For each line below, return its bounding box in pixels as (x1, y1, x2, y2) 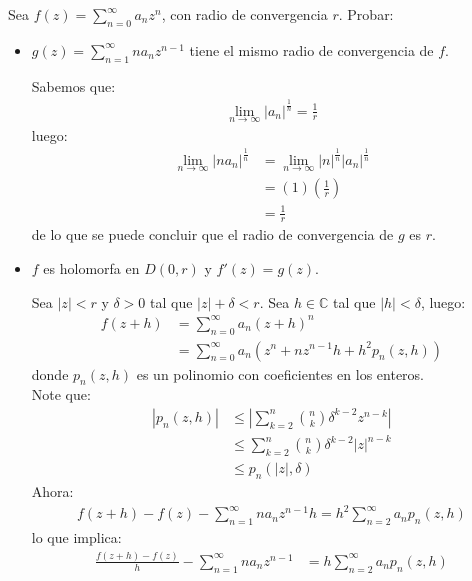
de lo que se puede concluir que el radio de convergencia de (31, 224, 394, 245)
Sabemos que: (31, 75, 116, 96)
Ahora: (31, 481, 74, 502)
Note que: (31, 384, 91, 405)
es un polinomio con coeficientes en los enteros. (136, 363, 425, 384)
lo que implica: (31, 527, 122, 548)
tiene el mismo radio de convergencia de (189, 39, 434, 60)
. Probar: (338, 4, 394, 24)
